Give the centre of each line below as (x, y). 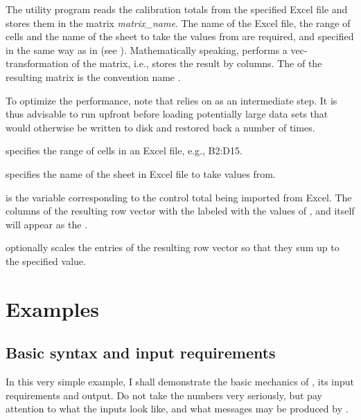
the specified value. (46, 261)
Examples (52, 308)
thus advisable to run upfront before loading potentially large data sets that (167, 114)
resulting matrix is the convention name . (93, 76)
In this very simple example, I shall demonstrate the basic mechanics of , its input (180, 382)
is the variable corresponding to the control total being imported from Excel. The (179, 197)
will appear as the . (46, 224)
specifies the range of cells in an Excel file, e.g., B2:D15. (124, 150)
